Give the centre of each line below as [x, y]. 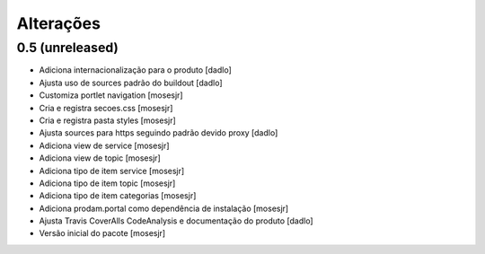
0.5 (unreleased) [67, 48]
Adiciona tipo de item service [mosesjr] [112, 171]
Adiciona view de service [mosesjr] [104, 145]
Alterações [58, 23]
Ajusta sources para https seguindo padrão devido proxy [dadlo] [159, 133]
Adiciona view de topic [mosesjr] [100, 158]
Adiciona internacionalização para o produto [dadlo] [136, 70]
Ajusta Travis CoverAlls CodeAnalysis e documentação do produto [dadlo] [176, 221]
